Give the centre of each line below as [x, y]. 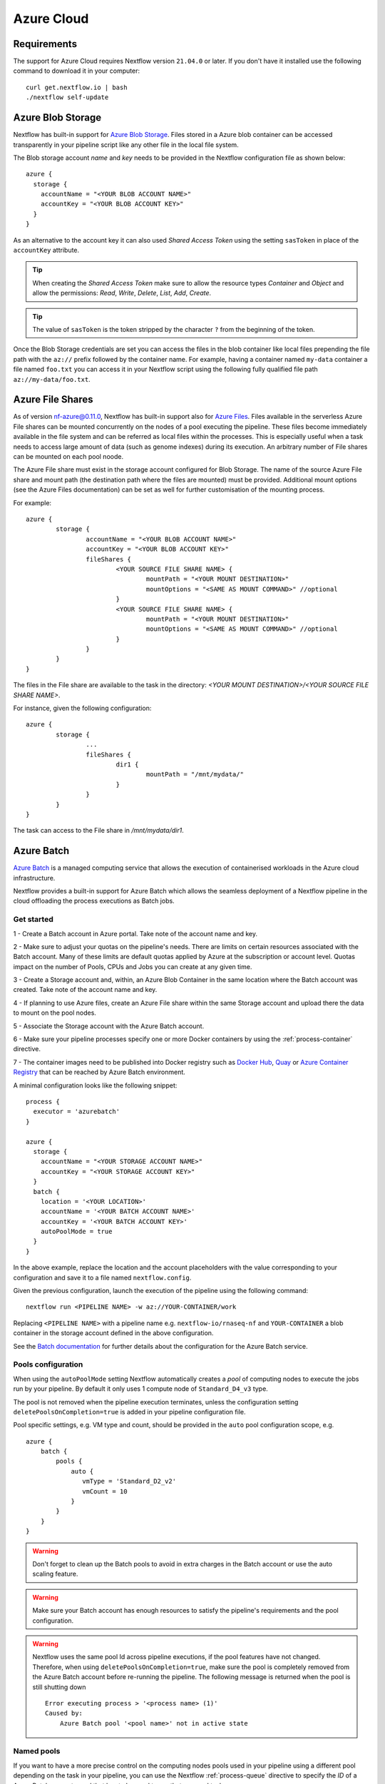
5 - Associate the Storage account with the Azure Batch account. [109, 1026]
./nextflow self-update [67, 97]
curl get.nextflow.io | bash [77, 87]
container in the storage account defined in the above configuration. [113, 1333]
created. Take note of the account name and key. [85, 990]
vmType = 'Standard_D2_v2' [129, 1481]
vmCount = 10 [105, 1491]
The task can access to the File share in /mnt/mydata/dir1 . [99, 831]
